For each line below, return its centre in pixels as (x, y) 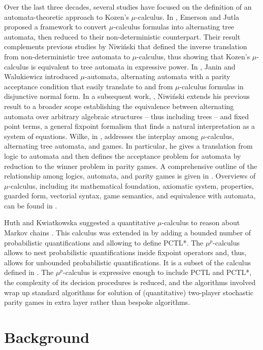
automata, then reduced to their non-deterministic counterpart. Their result (122, 36)
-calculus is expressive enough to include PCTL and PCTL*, (157, 272)
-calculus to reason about (201, 222)
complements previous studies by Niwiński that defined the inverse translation (126, 46)
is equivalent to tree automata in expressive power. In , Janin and (133, 66)
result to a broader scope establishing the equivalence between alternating (119, 106)
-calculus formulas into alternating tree (174, 27)
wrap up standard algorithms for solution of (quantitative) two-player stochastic (129, 292)
